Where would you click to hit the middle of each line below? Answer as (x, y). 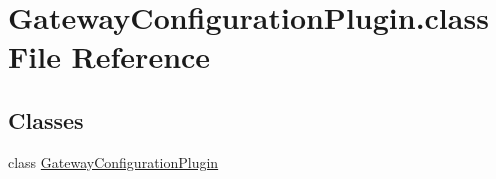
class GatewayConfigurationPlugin (113, 161)
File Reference (109, 56)
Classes (46, 119)
